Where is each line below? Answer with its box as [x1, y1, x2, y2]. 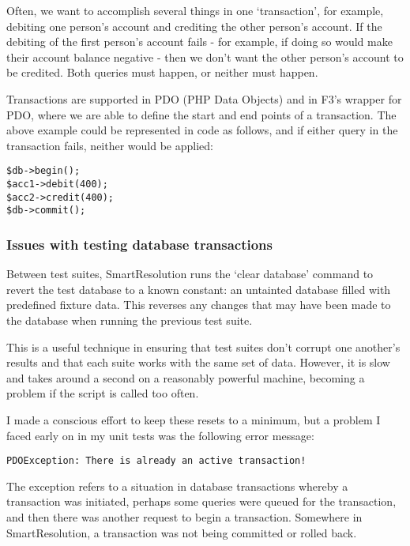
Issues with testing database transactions [6, 234, 273, 254]
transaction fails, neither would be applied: [6, 137, 213, 153]
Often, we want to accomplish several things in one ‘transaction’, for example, [6, 2, 384, 18]
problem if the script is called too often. [6, 385, 199, 401]
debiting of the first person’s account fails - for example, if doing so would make [6, 33, 393, 50]
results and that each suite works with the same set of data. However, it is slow [6, 354, 390, 371]
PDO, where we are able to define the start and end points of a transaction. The [6, 106, 397, 122]
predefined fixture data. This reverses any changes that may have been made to [6, 296, 391, 313]
